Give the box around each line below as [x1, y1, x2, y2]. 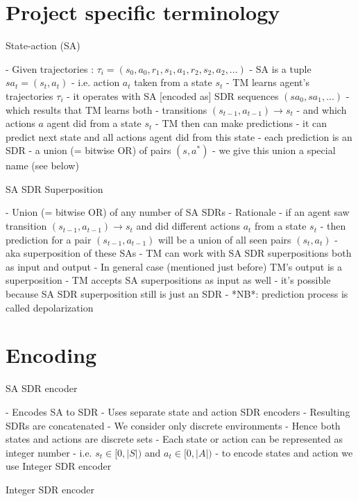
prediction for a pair [6, 232, 92, 246]
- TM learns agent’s [225, 75, 309, 90]
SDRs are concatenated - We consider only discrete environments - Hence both [6, 418, 341, 432]
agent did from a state [46, 116, 142, 130]
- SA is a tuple [249, 61, 312, 76]
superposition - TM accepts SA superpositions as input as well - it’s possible [6, 273, 331, 287]
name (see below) [6, 158, 79, 173]
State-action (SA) [6, 38, 80, 53]
